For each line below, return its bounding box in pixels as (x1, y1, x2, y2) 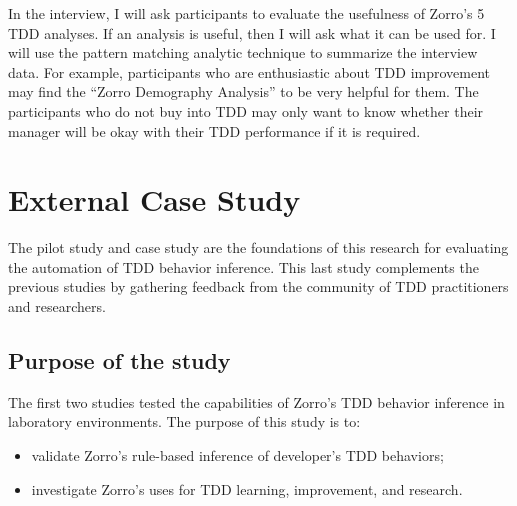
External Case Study (8, 179, 301, 220)
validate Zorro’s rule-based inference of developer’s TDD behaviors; (31, 445, 444, 466)
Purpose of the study (8, 345, 231, 376)
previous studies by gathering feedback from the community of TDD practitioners (8, 276, 509, 297)
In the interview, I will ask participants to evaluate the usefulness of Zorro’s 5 (8, 3, 485, 23)
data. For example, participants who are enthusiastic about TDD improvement (8, 61, 491, 82)
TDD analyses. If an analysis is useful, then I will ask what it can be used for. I (8, 22, 496, 43)
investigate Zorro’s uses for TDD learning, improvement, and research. (31, 478, 463, 499)
